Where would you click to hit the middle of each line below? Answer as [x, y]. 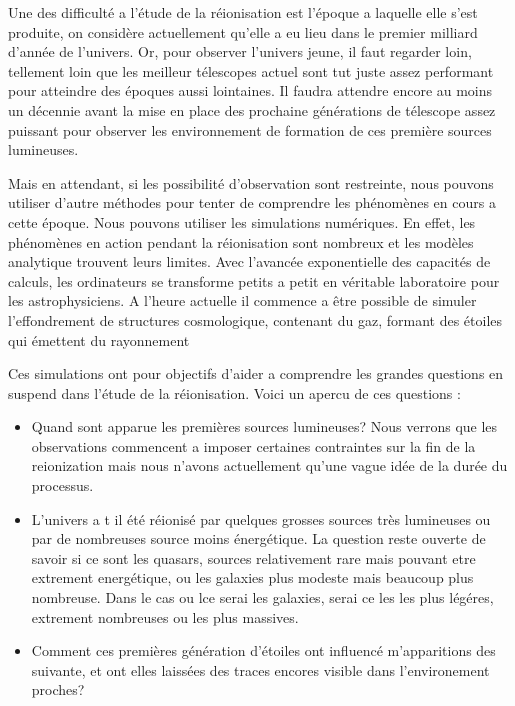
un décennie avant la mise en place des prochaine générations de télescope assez [252, 109]
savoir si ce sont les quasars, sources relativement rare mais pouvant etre [253, 557]
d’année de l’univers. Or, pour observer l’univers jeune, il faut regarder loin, [240, 51]
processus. [62, 485]
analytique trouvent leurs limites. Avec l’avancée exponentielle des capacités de [249, 261]
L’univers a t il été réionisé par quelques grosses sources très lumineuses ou [261, 518]
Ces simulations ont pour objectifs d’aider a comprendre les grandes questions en [256, 373]
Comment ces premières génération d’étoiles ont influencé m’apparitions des [263, 650]
